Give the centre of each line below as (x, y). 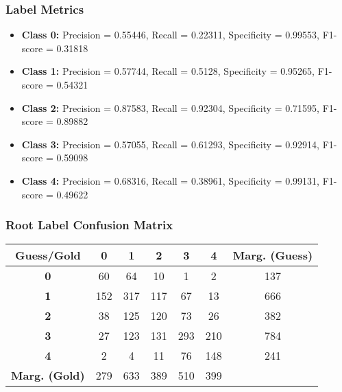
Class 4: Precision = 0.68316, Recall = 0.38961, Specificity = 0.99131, (170, 180)
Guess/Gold (48, 255)
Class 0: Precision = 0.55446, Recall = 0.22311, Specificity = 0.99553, (170, 35)
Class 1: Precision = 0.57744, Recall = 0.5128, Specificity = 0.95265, (168, 71)
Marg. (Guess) (273, 255)
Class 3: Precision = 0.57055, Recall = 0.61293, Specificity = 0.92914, (170, 144)
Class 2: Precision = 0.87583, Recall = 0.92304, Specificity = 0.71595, (170, 107)
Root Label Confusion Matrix (89, 225)
